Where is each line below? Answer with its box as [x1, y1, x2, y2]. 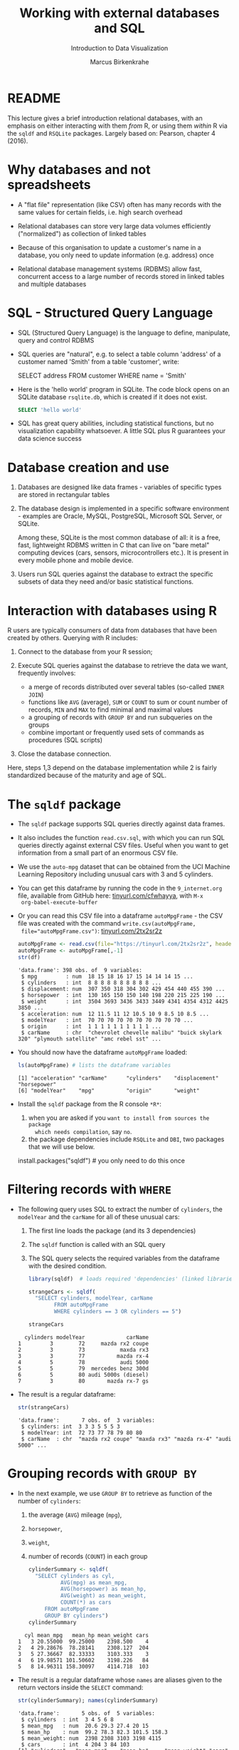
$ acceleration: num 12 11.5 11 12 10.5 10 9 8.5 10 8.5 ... [21, 1010, 210, 1018]
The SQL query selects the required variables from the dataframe [28, 1254, 221, 1263]
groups [28, 721, 50, 729]
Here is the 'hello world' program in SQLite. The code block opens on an [17, 385, 230, 393]
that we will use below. [28, 1142, 95, 1150]
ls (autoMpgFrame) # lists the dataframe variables [17, 1061, 171, 1068]
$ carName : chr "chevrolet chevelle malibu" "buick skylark [21, 1029, 222, 1036]
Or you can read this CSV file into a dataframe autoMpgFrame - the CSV [17, 911, 223, 920]
